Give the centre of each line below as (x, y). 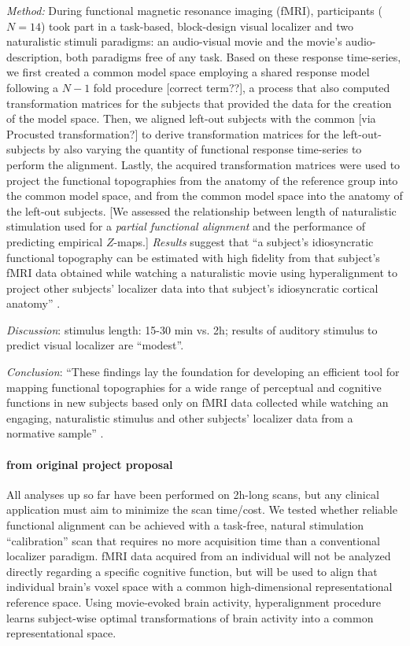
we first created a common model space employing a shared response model (188, 72)
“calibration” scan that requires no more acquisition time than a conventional (193, 540)
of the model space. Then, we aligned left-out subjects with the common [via (191, 118)
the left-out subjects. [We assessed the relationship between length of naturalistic (201, 210)
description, (34, 56)
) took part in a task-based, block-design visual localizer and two (197, 26)
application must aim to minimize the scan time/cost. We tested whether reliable (202, 509)
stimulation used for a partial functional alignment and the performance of (186, 226)
